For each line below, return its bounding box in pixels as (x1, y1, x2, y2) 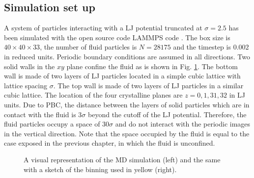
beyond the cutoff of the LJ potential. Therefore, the (88, 109, 247, 119)
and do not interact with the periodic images (115, 119, 251, 129)
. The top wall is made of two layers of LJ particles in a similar (53, 80, 244, 90)
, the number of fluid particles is (40, 42, 137, 52)
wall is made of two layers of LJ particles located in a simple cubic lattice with (4, 71, 241, 81)
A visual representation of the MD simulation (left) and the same (24, 154, 221, 164)
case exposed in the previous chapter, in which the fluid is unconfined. (4, 138, 215, 148)
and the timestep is (173, 42, 231, 52)
